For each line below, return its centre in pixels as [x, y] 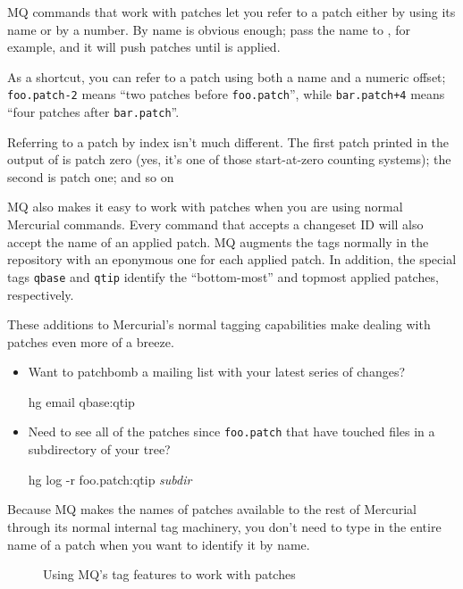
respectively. [41, 294]
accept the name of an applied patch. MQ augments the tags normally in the [218, 241]
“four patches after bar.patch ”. [93, 112]
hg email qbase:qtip [81, 401]
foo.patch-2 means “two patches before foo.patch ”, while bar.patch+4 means [226, 94]
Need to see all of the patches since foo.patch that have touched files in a [231, 431]
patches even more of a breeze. [91, 341]
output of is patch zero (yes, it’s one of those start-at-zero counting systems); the [229, 159]
